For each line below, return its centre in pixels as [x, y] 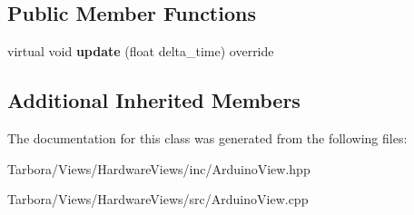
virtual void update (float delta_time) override [141, 51]
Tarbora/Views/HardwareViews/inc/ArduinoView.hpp [159, 168]
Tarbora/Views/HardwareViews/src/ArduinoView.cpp [158, 199]
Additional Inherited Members [154, 100]
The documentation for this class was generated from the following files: [207, 138]
